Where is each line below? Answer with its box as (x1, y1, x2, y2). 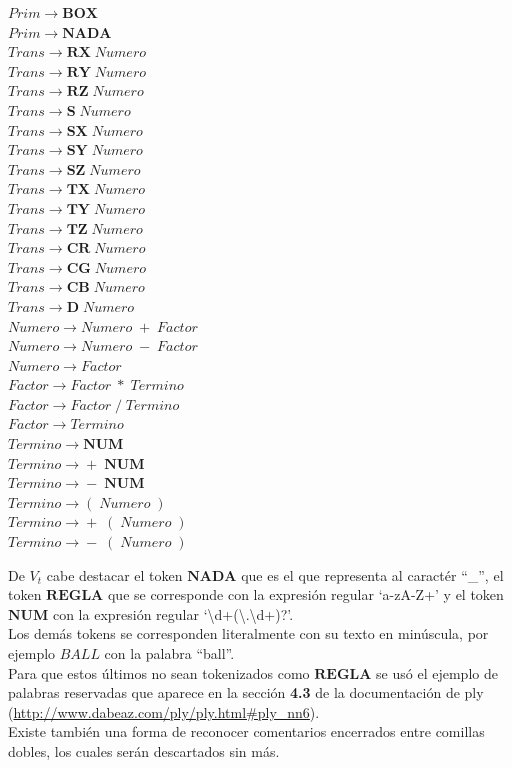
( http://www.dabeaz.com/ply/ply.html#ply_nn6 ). (8, 701, 320, 722)
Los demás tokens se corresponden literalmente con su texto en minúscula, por (8, 623, 489, 644)
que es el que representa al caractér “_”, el (241, 564, 504, 585)
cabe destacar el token (46, 564, 183, 585)
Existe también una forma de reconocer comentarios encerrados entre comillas (8, 721, 485, 742)
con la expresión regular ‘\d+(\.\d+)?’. (52, 603, 294, 624)
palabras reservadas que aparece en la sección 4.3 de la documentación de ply (8, 682, 484, 703)
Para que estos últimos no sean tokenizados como (8, 662, 310, 683)
